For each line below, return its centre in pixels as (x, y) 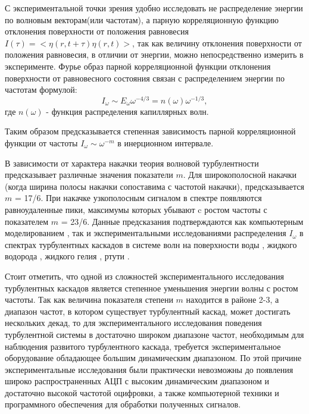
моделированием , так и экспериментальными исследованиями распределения (146, 233)
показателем (27, 221)
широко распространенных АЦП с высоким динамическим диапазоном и (137, 381)
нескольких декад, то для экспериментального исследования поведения (133, 323)
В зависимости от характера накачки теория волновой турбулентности (132, 163)
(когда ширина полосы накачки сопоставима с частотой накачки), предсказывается (154, 186)
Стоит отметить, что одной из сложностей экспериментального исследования (144, 276)
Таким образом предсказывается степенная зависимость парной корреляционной (150, 131)
